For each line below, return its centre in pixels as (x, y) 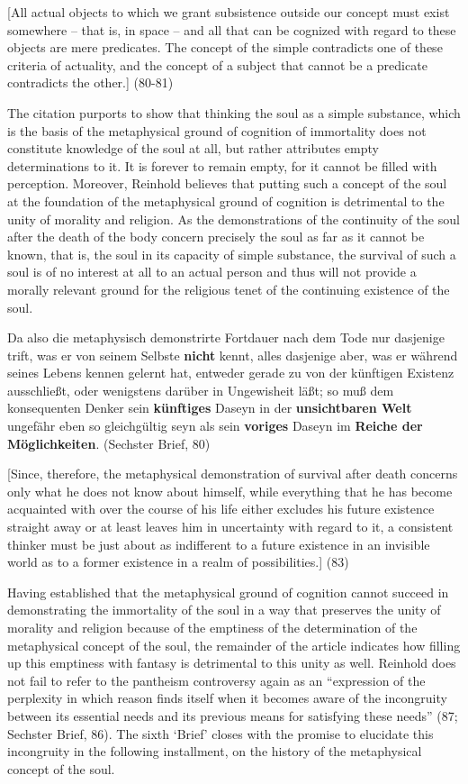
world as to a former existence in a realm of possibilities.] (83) (178, 562)
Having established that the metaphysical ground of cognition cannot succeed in (228, 592)
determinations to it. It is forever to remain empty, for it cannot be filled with (222, 165)
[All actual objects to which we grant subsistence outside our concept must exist (229, 12)
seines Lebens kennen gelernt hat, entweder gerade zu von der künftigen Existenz (231, 373)
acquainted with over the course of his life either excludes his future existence (221, 509)
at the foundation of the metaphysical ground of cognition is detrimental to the (226, 201)
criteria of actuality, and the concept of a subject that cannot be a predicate (217, 64)
